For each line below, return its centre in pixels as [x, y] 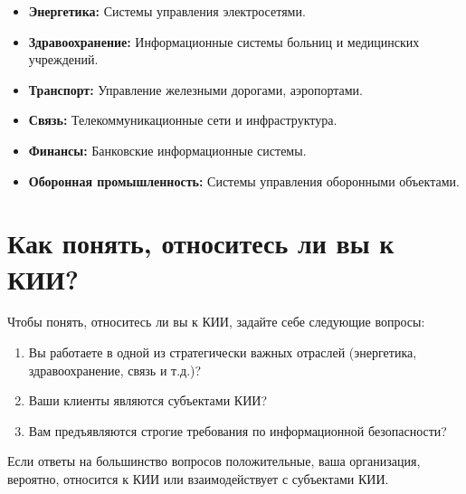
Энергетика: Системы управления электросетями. [167, 11]
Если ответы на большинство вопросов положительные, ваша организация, [214, 461]
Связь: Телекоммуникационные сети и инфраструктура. [183, 120]
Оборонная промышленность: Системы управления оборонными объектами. [244, 180]
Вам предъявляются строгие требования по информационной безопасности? [238, 430]
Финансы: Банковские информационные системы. [167, 150]
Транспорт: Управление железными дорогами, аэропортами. [196, 89]
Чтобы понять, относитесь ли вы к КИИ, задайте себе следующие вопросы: [216, 322]
